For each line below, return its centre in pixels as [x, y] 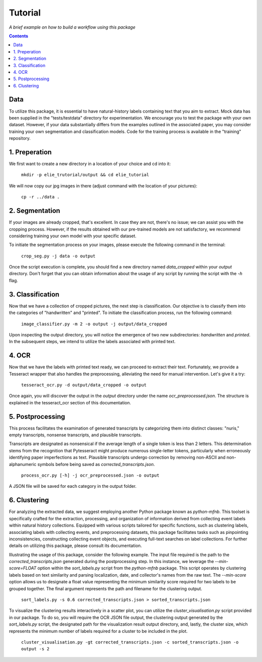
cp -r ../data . [41, 197]
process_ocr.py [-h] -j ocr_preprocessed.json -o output [90, 475]
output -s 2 [35, 649]
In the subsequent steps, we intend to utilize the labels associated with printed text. [92, 342]
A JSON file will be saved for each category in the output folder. [73, 486]
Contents [19, 36]
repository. [20, 138]
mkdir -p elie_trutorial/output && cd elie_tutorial [85, 175]
